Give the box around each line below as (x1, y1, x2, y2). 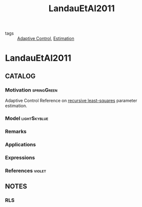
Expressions (5, 154, 35, 161)
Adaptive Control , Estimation (17, 36, 74, 41)
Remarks (5, 128, 27, 134)
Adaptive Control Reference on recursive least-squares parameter (5, 98, 138, 104)
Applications (5, 141, 36, 148)
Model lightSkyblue (5, 115, 49, 122)
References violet (5, 167, 46, 174)
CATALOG (5, 72, 35, 80)
